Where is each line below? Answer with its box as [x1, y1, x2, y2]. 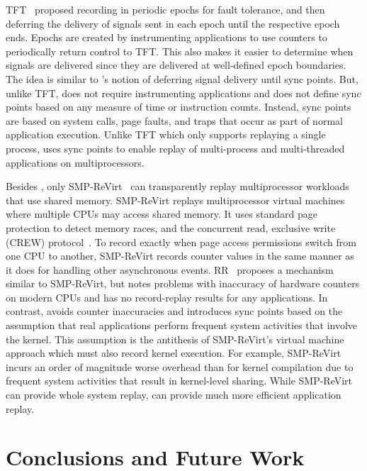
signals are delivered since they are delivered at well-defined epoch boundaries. [6, 57, 346, 72]
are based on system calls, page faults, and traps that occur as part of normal [6, 113, 343, 128]
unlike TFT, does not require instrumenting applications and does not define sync [6, 85, 361, 100]
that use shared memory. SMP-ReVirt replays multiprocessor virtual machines [6, 192, 345, 207]
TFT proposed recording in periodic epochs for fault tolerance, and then [6, 2, 325, 16]
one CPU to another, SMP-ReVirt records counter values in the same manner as [6, 248, 354, 263]
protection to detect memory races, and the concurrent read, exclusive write [6, 220, 336, 235]
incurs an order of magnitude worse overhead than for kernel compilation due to [6, 359, 354, 374]
